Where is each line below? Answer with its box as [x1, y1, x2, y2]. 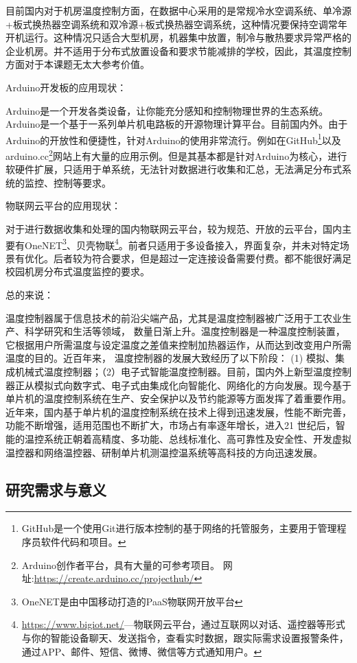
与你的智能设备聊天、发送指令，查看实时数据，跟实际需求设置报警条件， [21, 630, 349, 644]
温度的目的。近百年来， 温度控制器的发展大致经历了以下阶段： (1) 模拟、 [5, 351, 335, 365]
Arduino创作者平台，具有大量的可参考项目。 [21, 557, 220, 572]
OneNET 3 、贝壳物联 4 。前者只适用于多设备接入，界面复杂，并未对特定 [24, 235, 340, 252]
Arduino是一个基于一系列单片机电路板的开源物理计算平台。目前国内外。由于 [5, 117, 348, 131]
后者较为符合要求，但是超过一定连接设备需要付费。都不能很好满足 [53, 251, 352, 265]
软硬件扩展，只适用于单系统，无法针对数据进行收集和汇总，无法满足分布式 [5, 162, 342, 176]
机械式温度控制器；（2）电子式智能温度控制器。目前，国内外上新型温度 [14, 364, 332, 379]
